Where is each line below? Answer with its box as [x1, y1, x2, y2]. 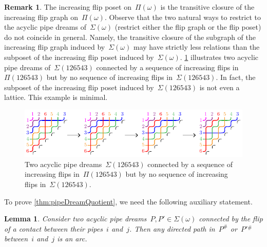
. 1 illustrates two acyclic [180, 51, 258, 62]
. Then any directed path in [129, 223, 215, 234]
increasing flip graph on [4, 11, 79, 22]
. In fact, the [216, 72, 256, 83]
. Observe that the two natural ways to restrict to [104, 11, 261, 22]
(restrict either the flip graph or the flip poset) [115, 22, 261, 32]
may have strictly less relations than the [133, 42, 260, 52]
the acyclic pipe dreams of [4, 22, 86, 32]
